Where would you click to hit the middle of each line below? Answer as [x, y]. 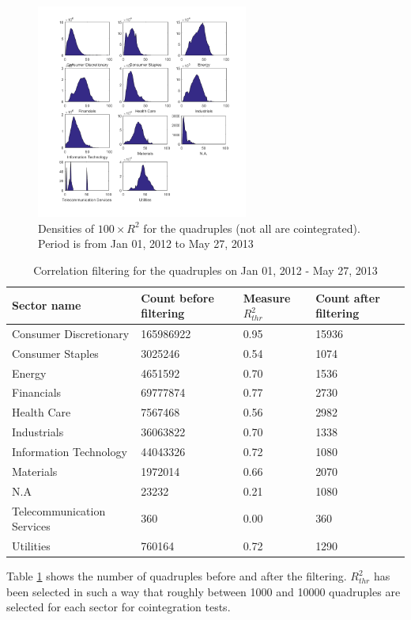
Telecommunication [59, 510]
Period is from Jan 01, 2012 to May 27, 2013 [146, 243]
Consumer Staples [55, 353]
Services [31, 526]
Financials [37, 392]
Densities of [66, 228]
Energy [29, 373]
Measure [267, 297]
